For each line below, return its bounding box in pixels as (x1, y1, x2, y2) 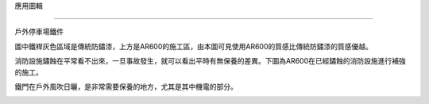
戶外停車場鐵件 (14, 27, 64, 37)
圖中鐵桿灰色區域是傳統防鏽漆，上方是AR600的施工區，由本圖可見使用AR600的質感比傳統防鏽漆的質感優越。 (14, 41, 373, 51)
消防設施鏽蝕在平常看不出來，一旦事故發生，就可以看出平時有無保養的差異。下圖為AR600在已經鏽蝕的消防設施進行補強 (14, 56, 407, 66)
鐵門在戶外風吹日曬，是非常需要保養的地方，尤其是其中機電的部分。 (14, 82, 238, 91)
